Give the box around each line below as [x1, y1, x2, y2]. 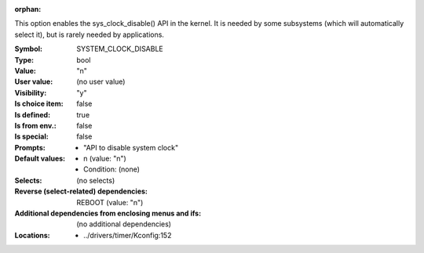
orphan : [14, 5, 42, 13]
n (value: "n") [83, 154, 127, 164]
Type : [14, 55, 35, 64]
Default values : [14, 154, 66, 164]
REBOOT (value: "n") [76, 197, 144, 207]
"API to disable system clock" [83, 143, 179, 152]
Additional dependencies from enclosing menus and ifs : [14, 208, 202, 219]
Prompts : [14, 143, 46, 152]
